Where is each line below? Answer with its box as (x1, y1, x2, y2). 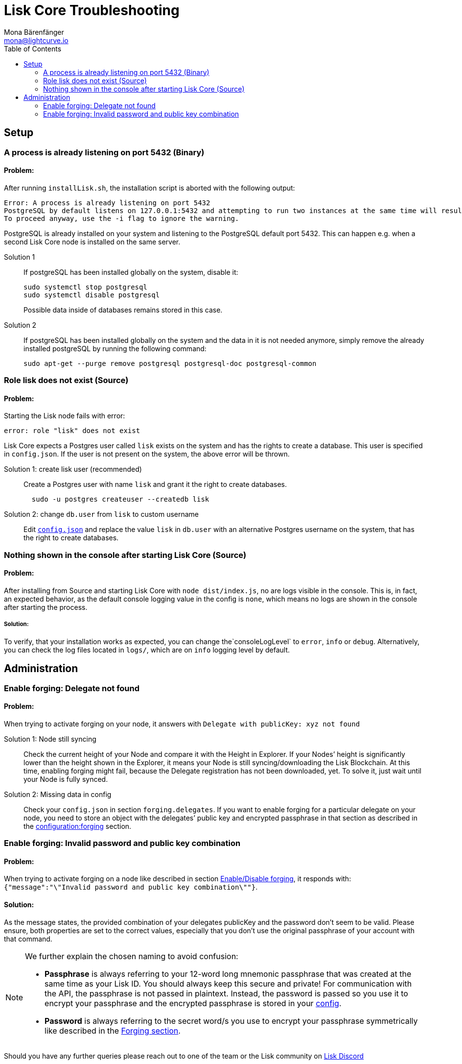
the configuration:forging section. (23, 822, 132, 830)
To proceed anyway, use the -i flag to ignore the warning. (4, 214, 239, 222)
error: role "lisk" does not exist (4, 427, 140, 435)
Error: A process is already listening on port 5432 (4, 198, 210, 207)
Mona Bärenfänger (4, 27, 64, 36)
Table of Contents (4, 44, 62, 53)
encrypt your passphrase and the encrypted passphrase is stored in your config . (45, 998, 342, 1008)
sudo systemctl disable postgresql (23, 290, 160, 299)
